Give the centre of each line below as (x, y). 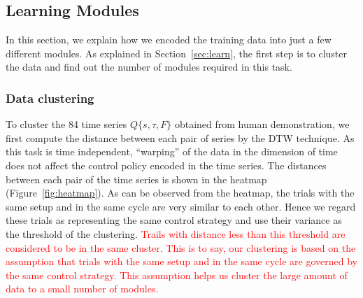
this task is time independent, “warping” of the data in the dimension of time (172, 151)
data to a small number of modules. (82, 289)
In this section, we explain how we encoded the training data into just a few (169, 40)
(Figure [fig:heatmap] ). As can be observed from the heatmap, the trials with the (180, 193)
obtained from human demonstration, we (262, 124)
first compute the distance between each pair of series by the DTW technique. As (180, 137)
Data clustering (50, 98)
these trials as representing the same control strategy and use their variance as (174, 220)
